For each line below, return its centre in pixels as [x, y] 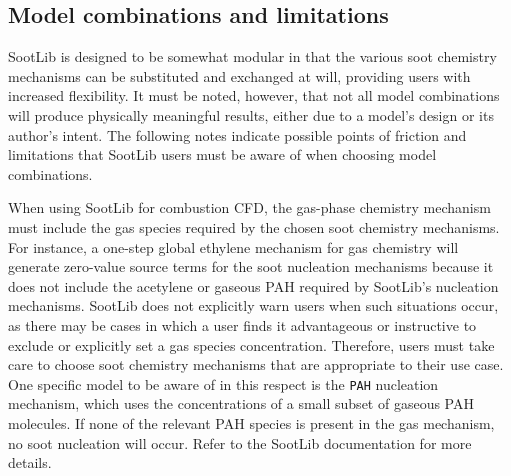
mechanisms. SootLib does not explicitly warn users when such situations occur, [253, 305]
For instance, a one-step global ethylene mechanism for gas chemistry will [233, 246]
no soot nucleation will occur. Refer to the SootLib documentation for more [240, 442]
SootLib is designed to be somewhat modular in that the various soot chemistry [252, 56]
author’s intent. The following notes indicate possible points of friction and [237, 134]
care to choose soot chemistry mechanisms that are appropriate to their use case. [256, 364]
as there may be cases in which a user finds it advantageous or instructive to [242, 324]
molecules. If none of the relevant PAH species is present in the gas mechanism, [251, 422]
